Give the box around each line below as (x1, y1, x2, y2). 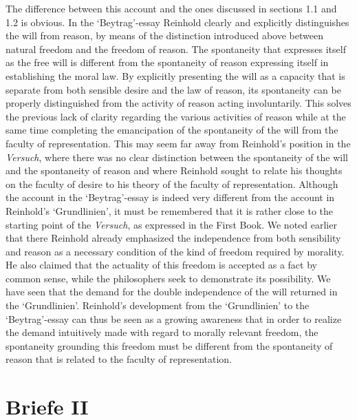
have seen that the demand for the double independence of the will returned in (6, 284, 338, 299)
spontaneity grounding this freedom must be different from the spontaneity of (6, 338, 333, 353)
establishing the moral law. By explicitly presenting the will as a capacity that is (6, 68, 345, 83)
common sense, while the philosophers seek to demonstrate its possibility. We (6, 271, 331, 285)
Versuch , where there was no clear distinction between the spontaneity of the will (6, 149, 348, 164)
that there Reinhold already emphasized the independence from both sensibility (6, 231, 341, 245)
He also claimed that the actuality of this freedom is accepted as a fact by (6, 258, 317, 272)
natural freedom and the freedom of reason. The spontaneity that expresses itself (6, 41, 346, 56)
